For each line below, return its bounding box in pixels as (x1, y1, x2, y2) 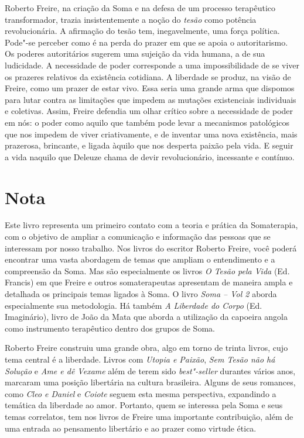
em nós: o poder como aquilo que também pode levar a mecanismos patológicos (5, 116, 290, 128)
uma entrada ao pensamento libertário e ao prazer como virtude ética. (5, 422, 257, 434)
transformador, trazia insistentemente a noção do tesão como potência (5, 13, 257, 25)
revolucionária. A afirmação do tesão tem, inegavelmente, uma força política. (5, 25, 280, 37)
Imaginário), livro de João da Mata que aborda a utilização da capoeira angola (5, 311, 288, 323)
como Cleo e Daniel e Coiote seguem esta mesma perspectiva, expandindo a (5, 387, 276, 399)
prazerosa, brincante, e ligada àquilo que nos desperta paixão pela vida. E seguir (5, 139, 293, 151)
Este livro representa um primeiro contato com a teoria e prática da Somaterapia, (5, 219, 298, 231)
